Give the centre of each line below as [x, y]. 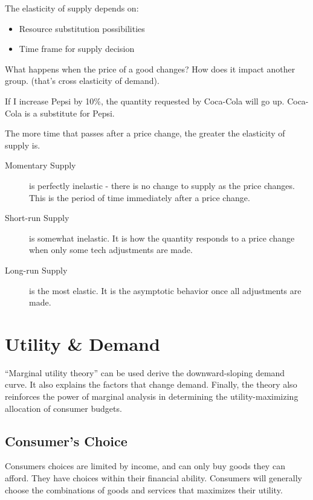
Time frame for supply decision [77, 49]
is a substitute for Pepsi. [69, 113]
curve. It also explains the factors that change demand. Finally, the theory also [151, 384]
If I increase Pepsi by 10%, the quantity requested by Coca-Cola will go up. [145, 101]
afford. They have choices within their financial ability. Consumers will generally [153, 477]
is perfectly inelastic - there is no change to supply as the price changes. [162, 185]
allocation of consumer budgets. [63, 408]
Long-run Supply [36, 270]
